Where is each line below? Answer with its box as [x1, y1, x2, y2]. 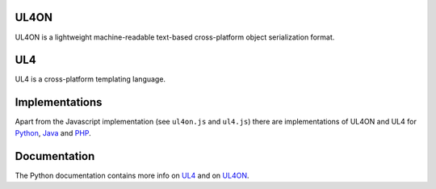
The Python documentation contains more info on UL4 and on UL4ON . [15, 170, 249, 180]
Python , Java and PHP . [15, 128, 92, 137]
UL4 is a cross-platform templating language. [15, 74, 166, 84]
